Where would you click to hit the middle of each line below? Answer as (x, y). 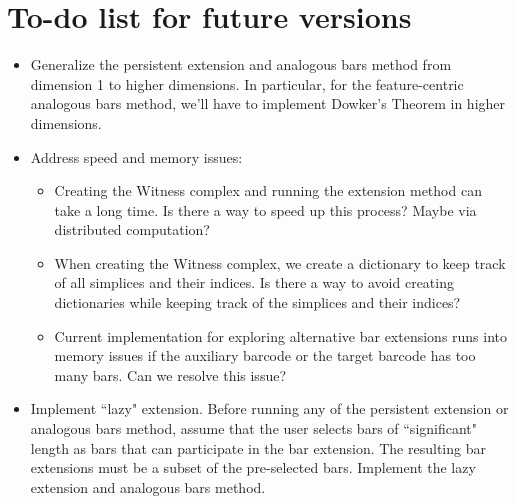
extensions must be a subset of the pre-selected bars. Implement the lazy (253, 467)
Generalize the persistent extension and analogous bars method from (241, 64)
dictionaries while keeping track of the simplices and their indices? (257, 302)
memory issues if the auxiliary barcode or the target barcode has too (265, 355)
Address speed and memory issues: (136, 156)
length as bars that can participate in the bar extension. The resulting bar (258, 447)
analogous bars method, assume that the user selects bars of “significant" (254, 428)
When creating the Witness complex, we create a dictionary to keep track (280, 262)
